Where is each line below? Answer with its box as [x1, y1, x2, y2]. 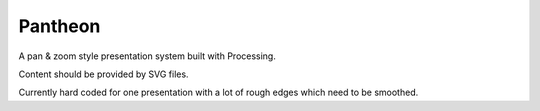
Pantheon [18, 15, 101, 37]
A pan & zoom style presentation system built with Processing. [18, 50, 277, 62]
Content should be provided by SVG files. [18, 68, 189, 80]
